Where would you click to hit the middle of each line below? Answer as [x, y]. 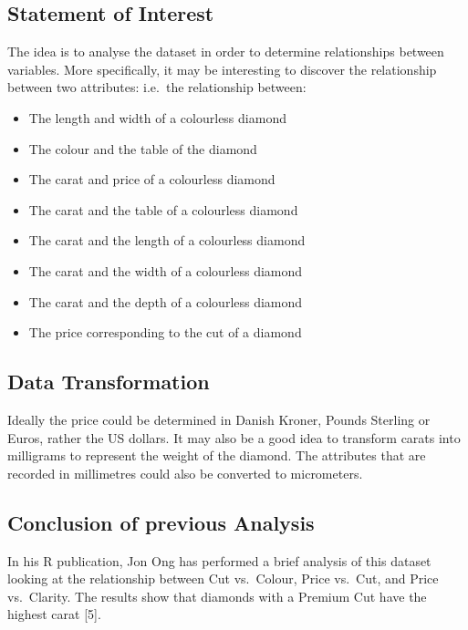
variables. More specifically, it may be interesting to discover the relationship [222, 69]
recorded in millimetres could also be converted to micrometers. [185, 473]
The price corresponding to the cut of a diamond [165, 332]
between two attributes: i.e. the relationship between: [157, 87]
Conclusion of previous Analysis [161, 522]
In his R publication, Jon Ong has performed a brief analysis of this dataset [219, 560]
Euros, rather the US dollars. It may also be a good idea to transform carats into [234, 437]
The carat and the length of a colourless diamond [167, 240]
